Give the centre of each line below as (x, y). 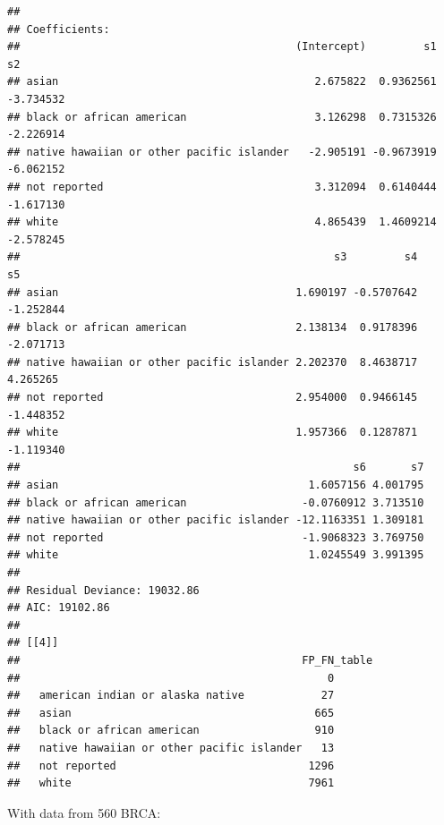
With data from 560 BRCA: (84, 812)
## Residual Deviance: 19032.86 (103, 590)
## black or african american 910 (171, 731)
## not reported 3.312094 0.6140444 (222, 187)
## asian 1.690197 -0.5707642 (213, 292)
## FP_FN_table (190, 660)
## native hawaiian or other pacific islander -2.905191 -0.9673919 (222, 152)
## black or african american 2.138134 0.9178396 (213, 327)
